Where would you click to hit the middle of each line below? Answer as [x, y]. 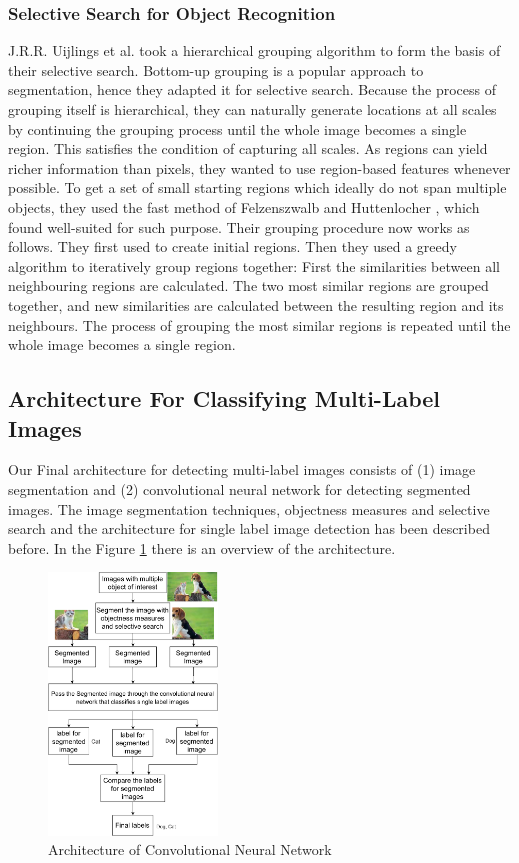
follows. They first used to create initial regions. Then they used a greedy [232, 246]
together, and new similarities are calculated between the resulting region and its [256, 304]
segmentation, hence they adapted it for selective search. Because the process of [252, 89]
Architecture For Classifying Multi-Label [224, 398]
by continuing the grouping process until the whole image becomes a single [237, 128]
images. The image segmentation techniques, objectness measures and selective [249, 508]
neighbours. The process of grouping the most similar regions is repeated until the [259, 324]
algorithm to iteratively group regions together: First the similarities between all [254, 265]
